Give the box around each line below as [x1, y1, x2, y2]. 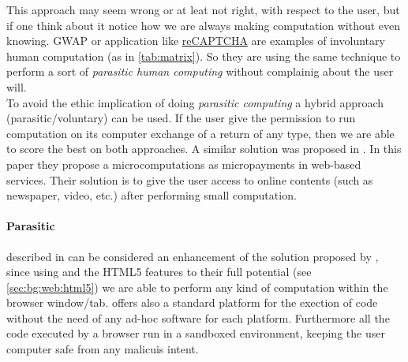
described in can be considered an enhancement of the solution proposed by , [6, 248, 379, 264]
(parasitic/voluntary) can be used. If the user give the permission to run [6, 110, 356, 126]
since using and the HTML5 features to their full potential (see [6, 263, 312, 280]
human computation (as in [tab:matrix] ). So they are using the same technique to [6, 47, 401, 64]
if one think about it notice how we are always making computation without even [6, 17, 401, 33]
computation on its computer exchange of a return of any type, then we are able [6, 125, 395, 141]
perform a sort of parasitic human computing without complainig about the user [6, 63, 394, 80]
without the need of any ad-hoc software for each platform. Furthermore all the [6, 309, 390, 326]
